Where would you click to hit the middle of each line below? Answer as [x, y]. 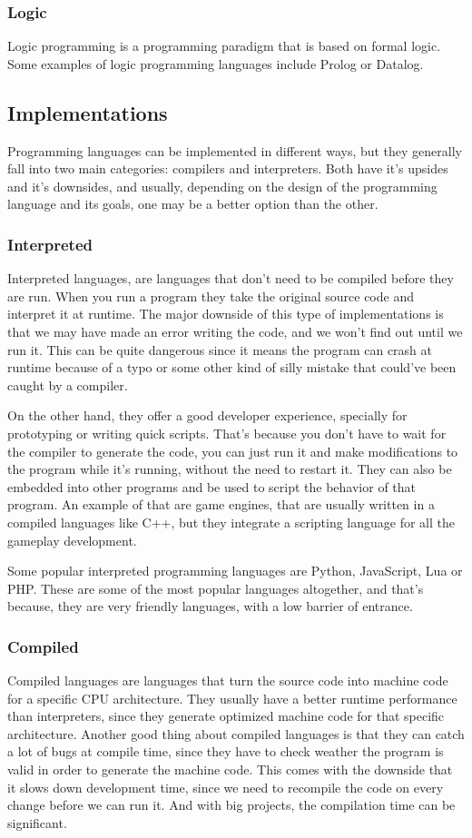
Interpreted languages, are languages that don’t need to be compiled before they [231, 278]
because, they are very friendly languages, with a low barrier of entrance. [210, 606]
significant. [37, 822]
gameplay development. [72, 540]
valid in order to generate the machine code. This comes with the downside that [230, 769]
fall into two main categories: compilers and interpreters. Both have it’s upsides [228, 168]
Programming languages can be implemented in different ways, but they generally [235, 150]
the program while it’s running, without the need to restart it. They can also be [230, 469]
